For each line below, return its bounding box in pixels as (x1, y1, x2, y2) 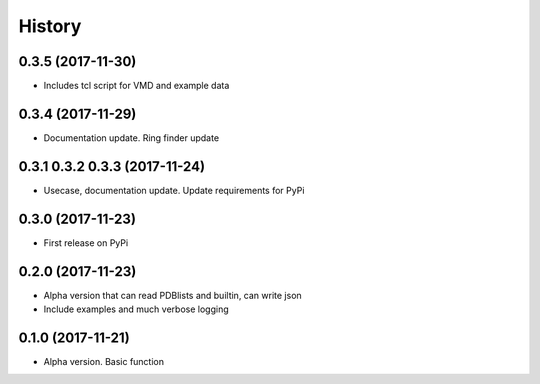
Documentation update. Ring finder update (43, 131, 220, 144)
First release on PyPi (43, 236, 129, 249)
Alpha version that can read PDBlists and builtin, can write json (43, 289, 302, 301)
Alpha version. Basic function (43, 355, 165, 367)
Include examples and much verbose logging (43, 303, 229, 315)
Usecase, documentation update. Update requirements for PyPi (43, 184, 305, 196)
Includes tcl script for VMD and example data (43, 80, 230, 92)
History (18, 15, 82, 37)
